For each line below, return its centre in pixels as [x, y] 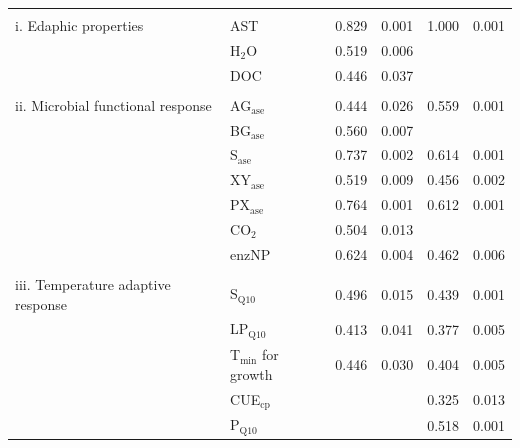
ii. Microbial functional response [113, 104]
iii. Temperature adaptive [93, 283]
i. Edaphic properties [79, 25]
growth [251, 373]
